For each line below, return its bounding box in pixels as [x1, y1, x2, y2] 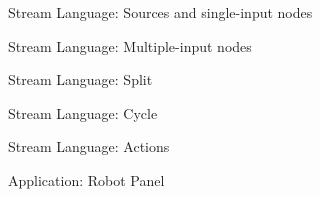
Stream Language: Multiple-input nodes [8, 35, 252, 56]
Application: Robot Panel [8, 169, 165, 190]
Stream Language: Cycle [8, 102, 158, 123]
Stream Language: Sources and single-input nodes [8, 2, 313, 22]
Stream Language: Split [8, 69, 153, 90]
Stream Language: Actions [8, 136, 170, 157]
